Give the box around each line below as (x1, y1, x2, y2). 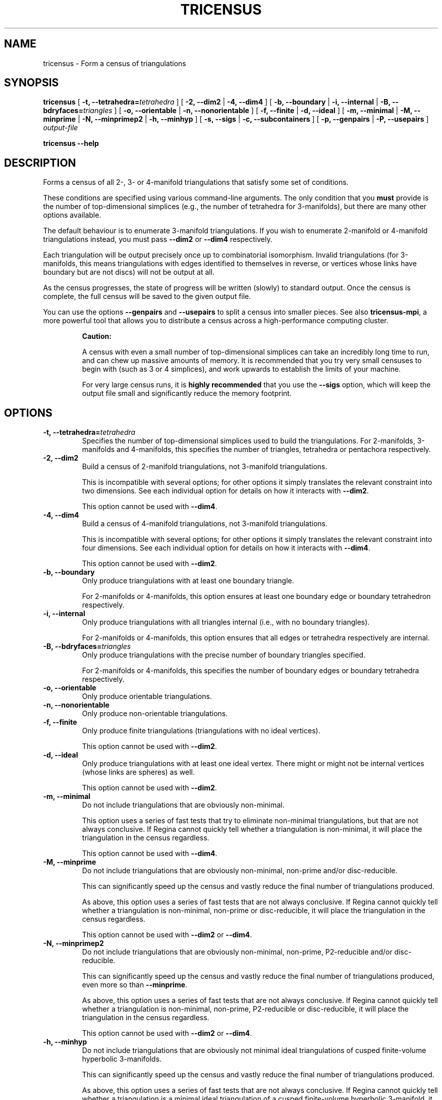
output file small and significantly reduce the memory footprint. (82, 389, 292, 398)
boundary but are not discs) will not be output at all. (43, 268, 215, 277)
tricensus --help (43, 139, 99, 148)
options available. (43, 211, 101, 220)
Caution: (82, 332, 112, 341)
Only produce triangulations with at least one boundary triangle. (82, 576, 294, 585)
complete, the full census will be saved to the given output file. (43, 292, 251, 301)
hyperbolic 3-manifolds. (82, 1055, 162, 1064)
